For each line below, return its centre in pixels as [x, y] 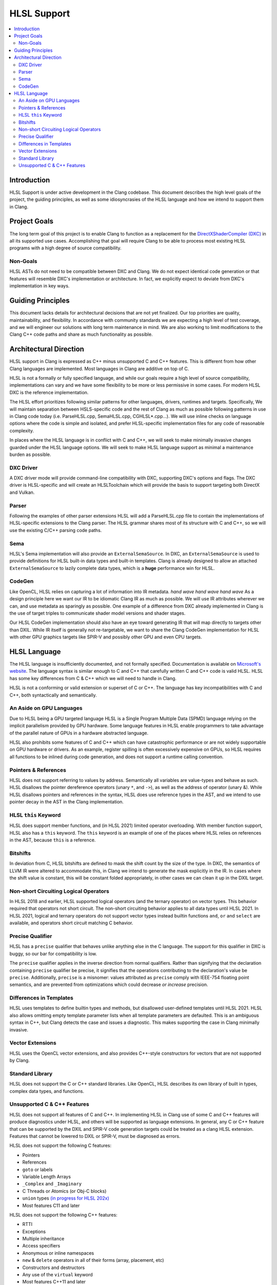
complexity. [22, 430]
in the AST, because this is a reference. [53, 840]
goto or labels [38, 1169]
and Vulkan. [22, 492]
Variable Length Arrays [47, 1177]
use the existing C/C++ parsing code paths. [56, 530]
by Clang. [20, 1060]
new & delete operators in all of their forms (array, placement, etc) [93, 1260]
